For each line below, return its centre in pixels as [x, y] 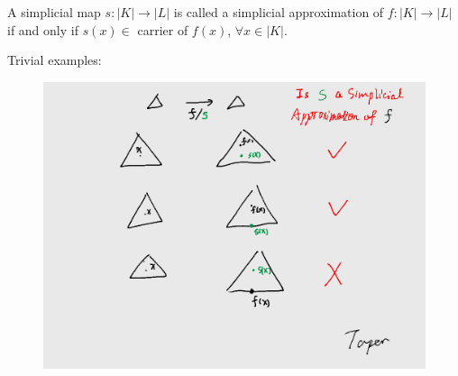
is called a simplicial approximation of [279, 12]
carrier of [163, 29]
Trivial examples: [55, 60]
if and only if [43, 29]
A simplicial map [54, 12]
